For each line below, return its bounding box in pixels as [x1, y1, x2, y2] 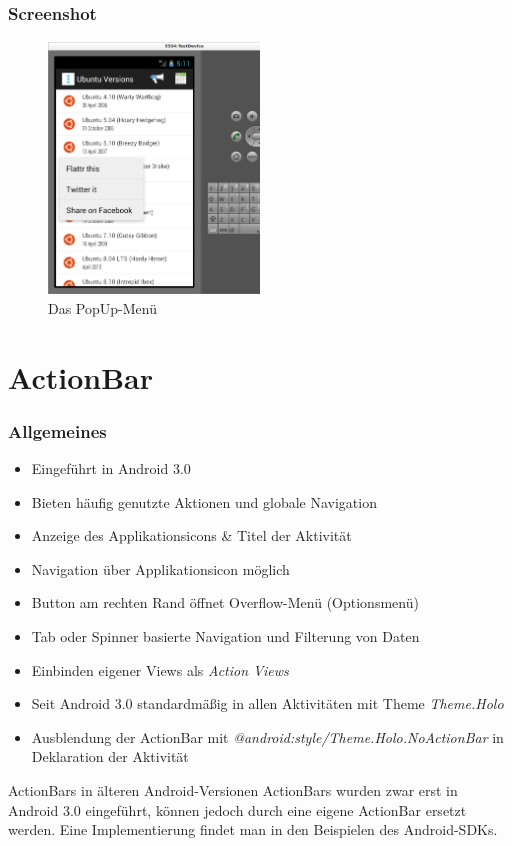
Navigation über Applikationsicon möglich [31, 558, 290, 579]
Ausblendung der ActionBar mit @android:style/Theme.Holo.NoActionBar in [31, 726, 504, 747]
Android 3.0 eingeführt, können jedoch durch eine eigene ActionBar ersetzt [8, 799, 467, 820]
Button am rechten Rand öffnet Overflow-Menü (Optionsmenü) [31, 592, 419, 613]
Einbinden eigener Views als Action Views [31, 659, 289, 680]
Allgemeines [8, 418, 107, 443]
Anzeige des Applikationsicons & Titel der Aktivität [31, 525, 352, 546]
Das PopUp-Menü [48, 297, 157, 318]
